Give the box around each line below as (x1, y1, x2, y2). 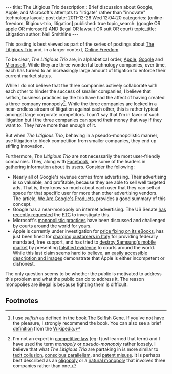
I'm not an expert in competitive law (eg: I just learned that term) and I (12, 336, 160, 342)
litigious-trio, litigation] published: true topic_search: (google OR (25, 20, 161, 26)
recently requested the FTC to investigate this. (12, 212, 111, 218)
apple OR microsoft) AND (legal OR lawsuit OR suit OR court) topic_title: (5, 26, 156, 32)
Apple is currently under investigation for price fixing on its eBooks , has (12, 228, 164, 234)
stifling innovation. (5, 143, 45, 149)
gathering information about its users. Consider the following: (5, 164, 135, 170)
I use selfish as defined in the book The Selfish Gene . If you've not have (12, 315, 165, 321)
